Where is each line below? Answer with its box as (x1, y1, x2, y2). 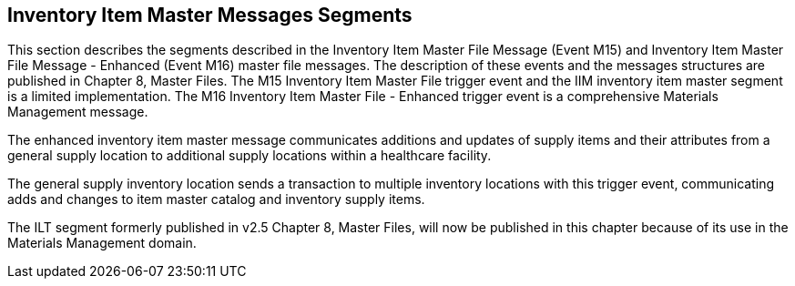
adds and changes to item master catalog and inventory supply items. (7, 191, 425, 208)
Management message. (7, 104, 148, 120)
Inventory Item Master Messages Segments (7, 4, 413, 26)
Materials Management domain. (7, 235, 197, 251)
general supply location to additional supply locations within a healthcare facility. (7, 148, 492, 164)
